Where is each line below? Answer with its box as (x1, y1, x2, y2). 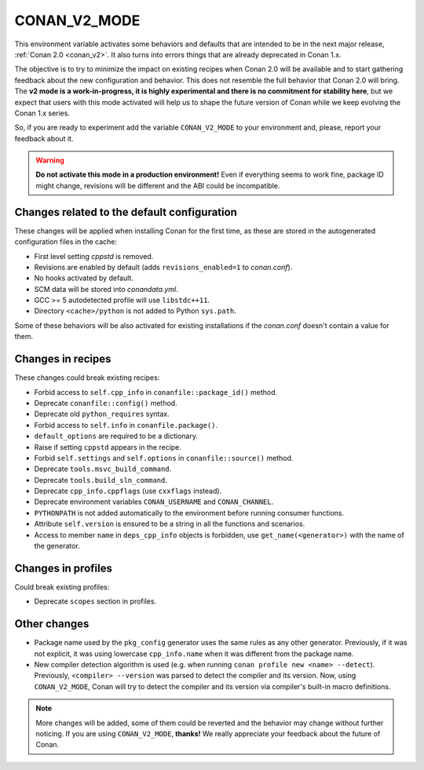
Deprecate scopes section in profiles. (34, 597, 157, 606)
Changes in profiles (14, 561, 113, 575)
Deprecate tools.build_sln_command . (34, 475, 168, 484)
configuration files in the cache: (14, 237, 118, 246)
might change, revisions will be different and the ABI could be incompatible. (35, 181, 280, 190)
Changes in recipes (14, 352, 111, 366)
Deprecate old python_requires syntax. (34, 409, 170, 419)
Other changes (14, 617, 90, 631)
